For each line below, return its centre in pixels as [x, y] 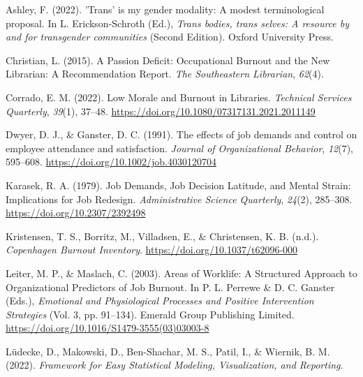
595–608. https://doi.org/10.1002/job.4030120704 [111, 162]
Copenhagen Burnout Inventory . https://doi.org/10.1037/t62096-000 [152, 250]
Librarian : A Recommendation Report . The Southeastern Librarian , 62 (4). [165, 74]
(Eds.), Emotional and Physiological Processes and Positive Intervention [160, 301]
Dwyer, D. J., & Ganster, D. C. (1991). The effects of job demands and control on [181, 134]
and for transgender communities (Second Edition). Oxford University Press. [170, 37]
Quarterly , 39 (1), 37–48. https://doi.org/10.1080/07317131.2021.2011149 [161, 111]
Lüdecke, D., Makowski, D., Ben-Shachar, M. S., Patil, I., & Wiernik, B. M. [168, 351]
